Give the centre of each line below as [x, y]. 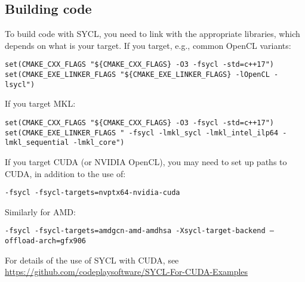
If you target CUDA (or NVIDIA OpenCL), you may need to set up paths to [146, 161]
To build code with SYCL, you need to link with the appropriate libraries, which [152, 34]
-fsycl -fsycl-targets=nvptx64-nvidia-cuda [93, 193]
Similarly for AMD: [40, 211]
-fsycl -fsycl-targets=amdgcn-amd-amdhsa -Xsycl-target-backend [135, 231]
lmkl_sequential [37, 143]
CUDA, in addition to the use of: [65, 173]
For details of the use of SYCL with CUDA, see [92, 260]
